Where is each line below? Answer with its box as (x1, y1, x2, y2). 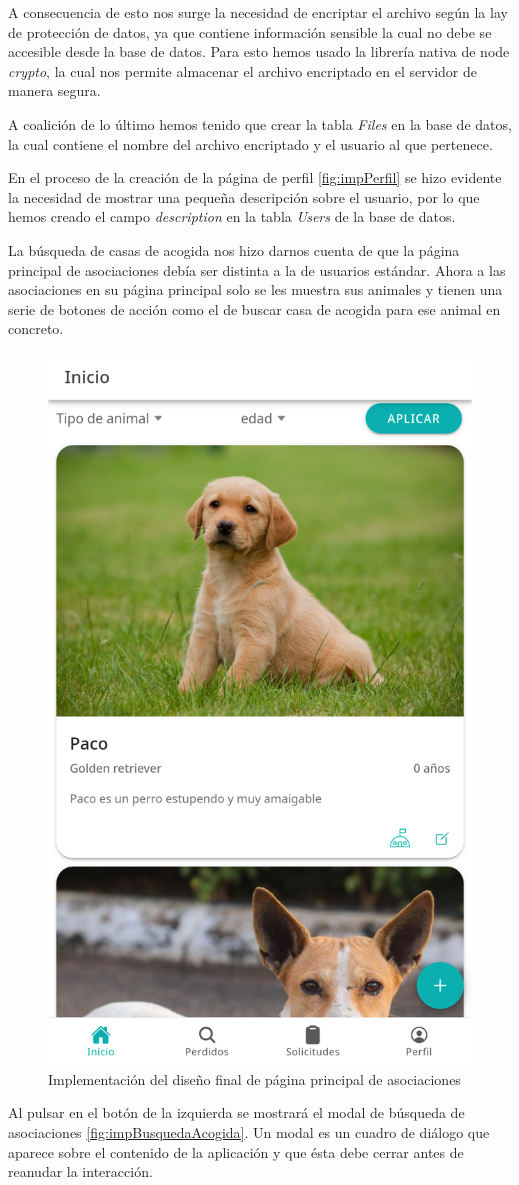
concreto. (8, 318, 64, 339)
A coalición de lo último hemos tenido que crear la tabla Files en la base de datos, (8, 113, 512, 134)
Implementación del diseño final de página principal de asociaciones (48, 1068, 461, 1089)
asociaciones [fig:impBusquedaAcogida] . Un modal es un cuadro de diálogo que (8, 1121, 490, 1142)
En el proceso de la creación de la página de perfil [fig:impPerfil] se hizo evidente (8, 167, 502, 188)
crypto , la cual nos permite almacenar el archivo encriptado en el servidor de (8, 60, 477, 81)
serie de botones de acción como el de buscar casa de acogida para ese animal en (8, 298, 501, 319)
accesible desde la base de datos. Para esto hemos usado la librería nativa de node (8, 41, 510, 62)
